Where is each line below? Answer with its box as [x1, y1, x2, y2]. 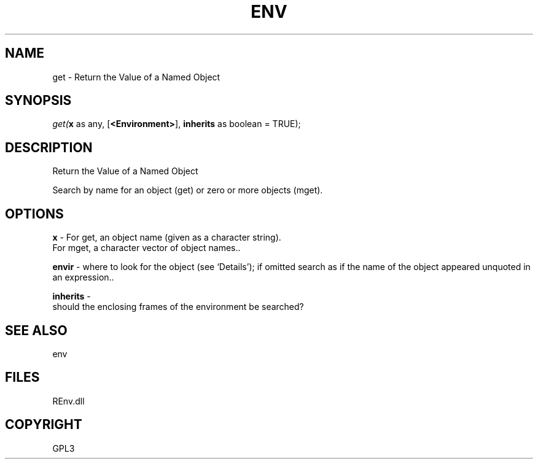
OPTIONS [5, 206, 64, 222]
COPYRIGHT [5, 417, 82, 433]
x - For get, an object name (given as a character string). [52, 232, 281, 243]
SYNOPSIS [5, 93, 72, 109]
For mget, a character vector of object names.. [52, 242, 241, 253]
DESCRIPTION [5, 139, 93, 155]
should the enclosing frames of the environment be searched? [52, 301, 304, 312]
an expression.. [52, 272, 114, 283]
